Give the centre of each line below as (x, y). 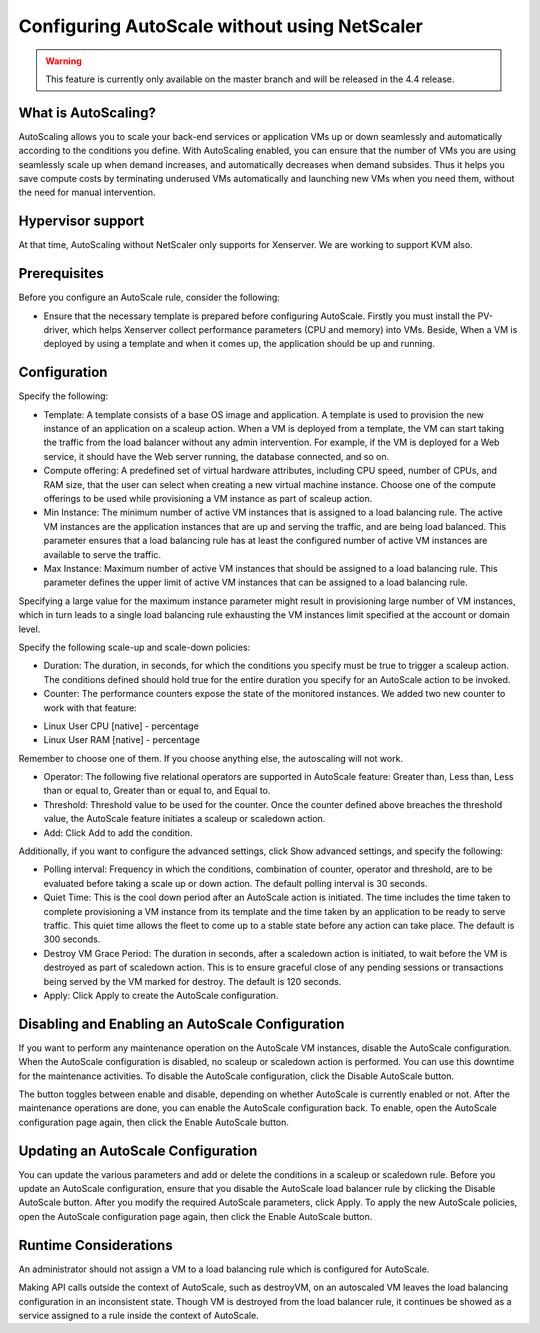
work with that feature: (90, 707)
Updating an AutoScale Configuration (138, 1150)
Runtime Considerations (96, 1245)
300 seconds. (72, 939)
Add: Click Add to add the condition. (118, 832)
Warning (63, 61)
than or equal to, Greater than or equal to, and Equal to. (157, 791)
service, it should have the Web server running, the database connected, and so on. (216, 456)
